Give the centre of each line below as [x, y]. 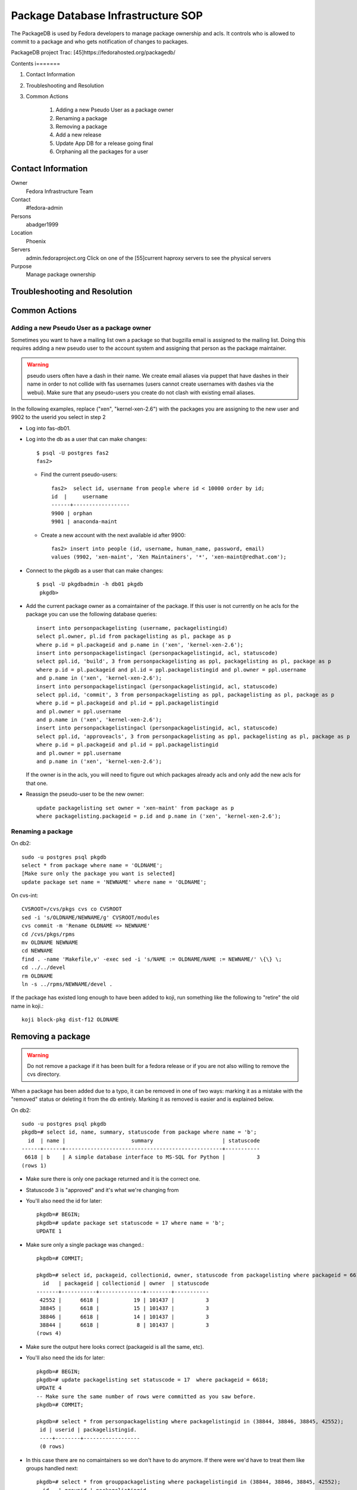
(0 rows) [52, 1446]
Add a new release [79, 135]
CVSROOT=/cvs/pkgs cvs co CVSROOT [72, 909]
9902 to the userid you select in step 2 [59, 417]
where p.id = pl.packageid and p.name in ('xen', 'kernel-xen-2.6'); [140, 645]
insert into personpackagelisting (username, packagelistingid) [132, 628]
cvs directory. [44, 1074]
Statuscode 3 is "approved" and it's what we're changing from [102, 1190]
